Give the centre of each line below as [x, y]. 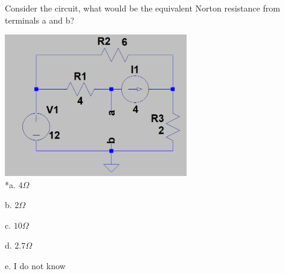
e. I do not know [35, 265]
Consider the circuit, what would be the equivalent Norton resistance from [142, 8]
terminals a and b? [40, 20]
